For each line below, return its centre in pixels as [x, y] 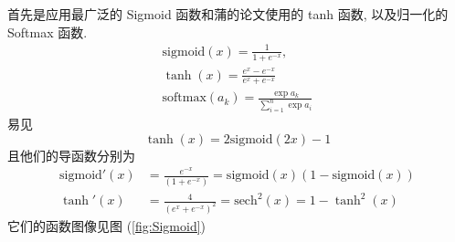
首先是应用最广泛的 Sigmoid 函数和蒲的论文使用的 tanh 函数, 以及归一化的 [228, 14]
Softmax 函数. [48, 32]
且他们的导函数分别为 [71, 155]
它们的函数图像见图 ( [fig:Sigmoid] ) [107, 226]
